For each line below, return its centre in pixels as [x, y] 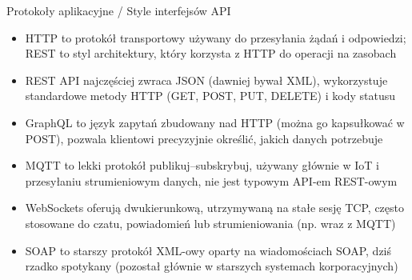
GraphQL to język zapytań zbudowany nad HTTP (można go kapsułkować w [215, 122]
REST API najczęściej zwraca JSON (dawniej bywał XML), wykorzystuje [206, 80]
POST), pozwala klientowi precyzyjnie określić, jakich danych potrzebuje [204, 138]
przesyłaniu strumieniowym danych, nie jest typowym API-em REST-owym [211, 180]
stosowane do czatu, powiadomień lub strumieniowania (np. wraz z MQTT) [210, 223]
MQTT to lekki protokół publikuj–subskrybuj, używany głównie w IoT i [202, 165]
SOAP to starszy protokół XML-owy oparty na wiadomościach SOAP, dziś [208, 250]
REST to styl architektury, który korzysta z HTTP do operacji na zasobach [211, 53]
